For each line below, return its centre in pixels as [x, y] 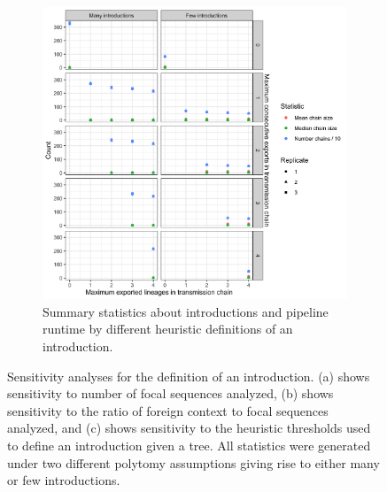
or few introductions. [64, 480]
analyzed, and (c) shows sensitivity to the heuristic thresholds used [189, 428]
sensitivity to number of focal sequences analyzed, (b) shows [170, 393]
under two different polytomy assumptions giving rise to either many [193, 462]
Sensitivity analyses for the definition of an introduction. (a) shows [189, 376]
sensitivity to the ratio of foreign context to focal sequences [168, 410]
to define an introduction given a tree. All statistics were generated [189, 445]
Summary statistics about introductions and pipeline [186, 311]
